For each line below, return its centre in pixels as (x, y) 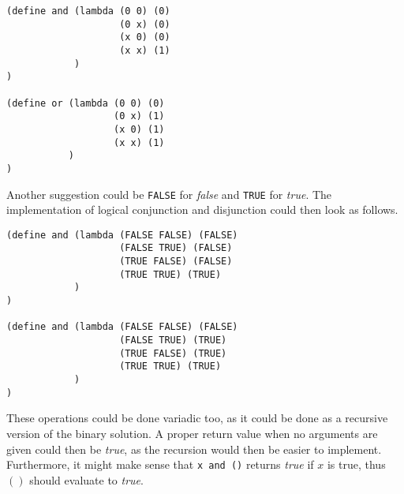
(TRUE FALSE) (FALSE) (176, 262)
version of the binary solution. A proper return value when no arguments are (192, 433)
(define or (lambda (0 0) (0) (86, 103)
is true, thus (356, 464)
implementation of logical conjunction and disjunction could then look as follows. (202, 210)
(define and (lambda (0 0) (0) (88, 11)
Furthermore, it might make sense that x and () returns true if (160, 464)
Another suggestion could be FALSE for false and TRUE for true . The (169, 194)
